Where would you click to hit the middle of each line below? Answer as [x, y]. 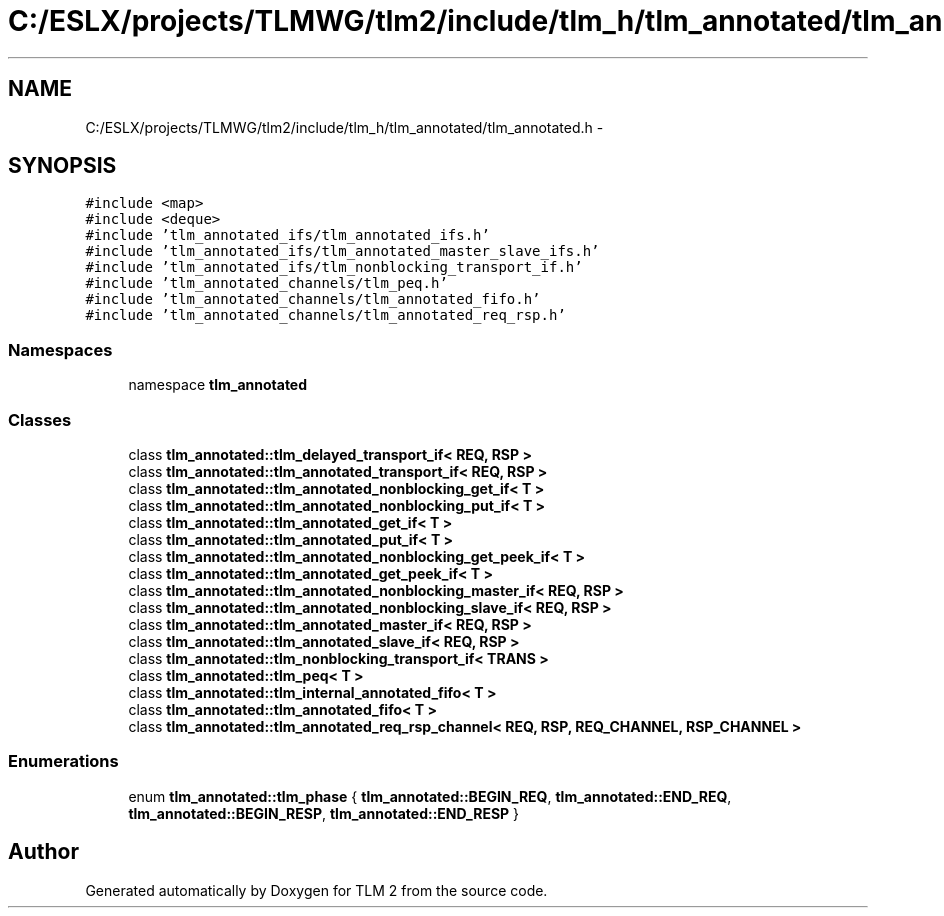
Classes [40, 419]
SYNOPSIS [62, 166]
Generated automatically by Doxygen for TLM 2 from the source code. [316, 890]
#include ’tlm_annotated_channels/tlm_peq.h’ [266, 283]
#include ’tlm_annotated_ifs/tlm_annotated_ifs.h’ [287, 235]
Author [43, 852]
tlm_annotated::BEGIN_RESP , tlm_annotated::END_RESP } [324, 813]
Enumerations [63, 761]
